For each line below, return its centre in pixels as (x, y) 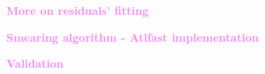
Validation (35, 63)
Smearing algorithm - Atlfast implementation (133, 37)
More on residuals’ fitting (78, 10)
